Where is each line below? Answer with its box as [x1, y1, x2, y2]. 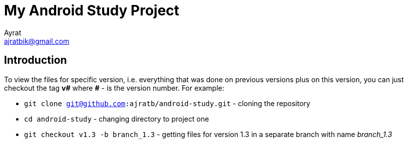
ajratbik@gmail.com [4, 36, 70, 45]
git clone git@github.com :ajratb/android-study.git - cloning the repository [24, 99, 310, 108]
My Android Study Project [4, 2, 180, 19]
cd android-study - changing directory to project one [24, 114, 209, 123]
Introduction [4, 54, 67, 67]
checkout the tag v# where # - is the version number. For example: [4, 83, 224, 92]
